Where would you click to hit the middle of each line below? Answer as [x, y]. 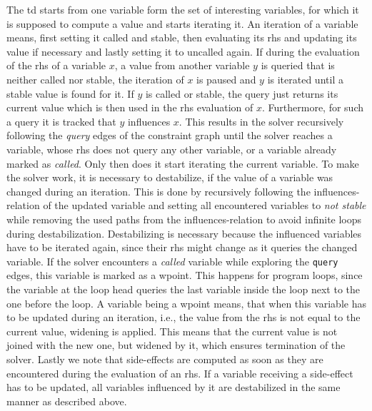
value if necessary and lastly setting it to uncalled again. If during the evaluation [183, 51]
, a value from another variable [182, 65]
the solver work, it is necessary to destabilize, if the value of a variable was [170, 177]
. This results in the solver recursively [261, 121]
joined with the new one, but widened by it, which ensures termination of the [176, 345]
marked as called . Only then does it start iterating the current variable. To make [183, 163]
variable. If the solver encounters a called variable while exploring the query [172, 261]
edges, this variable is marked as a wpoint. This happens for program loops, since [185, 275]
